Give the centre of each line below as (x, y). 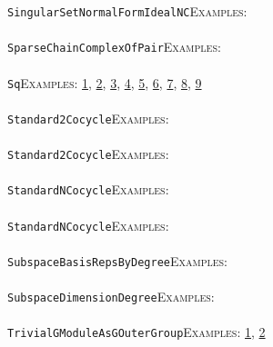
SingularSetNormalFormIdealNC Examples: (127, 11)
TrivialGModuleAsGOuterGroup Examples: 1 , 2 (136, 332)
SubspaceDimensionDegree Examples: (111, 296)
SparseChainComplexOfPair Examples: (114, 47)
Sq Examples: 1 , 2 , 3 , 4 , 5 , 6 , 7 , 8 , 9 (105, 82)
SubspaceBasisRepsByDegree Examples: (118, 260)
